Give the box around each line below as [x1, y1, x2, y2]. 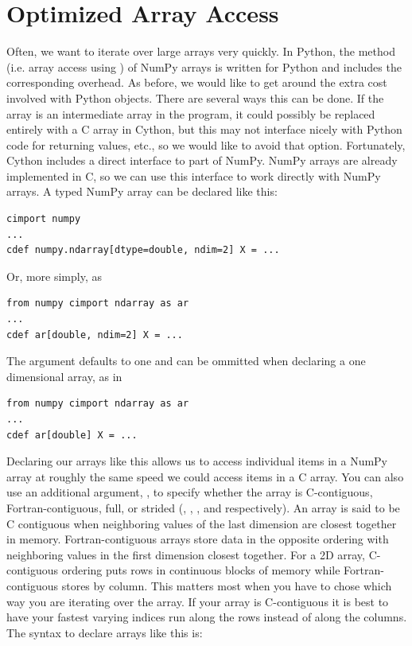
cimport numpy [6, 213, 81, 225]
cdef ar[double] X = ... [6, 429, 138, 441]
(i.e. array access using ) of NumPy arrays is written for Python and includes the [6, 58, 402, 75]
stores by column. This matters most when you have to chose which [61, 577, 392, 593]
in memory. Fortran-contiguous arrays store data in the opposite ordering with [6, 531, 389, 547]
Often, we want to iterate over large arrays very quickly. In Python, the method [6, 43, 395, 60]
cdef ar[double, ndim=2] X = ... [6, 329, 183, 341]
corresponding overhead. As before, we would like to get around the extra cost [6, 74, 387, 91]
